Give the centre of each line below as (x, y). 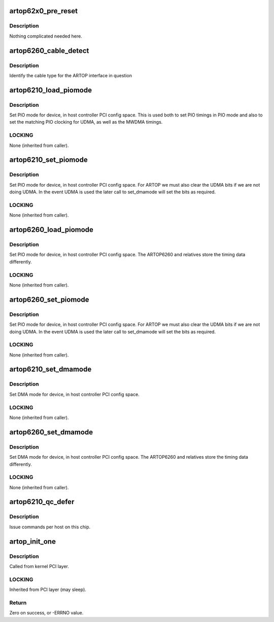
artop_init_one (32, 541)
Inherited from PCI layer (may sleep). (48, 589)
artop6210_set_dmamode (50, 369)
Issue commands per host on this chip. (50, 527)
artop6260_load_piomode (52, 230)
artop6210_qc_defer (42, 502)
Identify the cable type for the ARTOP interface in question (71, 75)
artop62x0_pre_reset (44, 11)
